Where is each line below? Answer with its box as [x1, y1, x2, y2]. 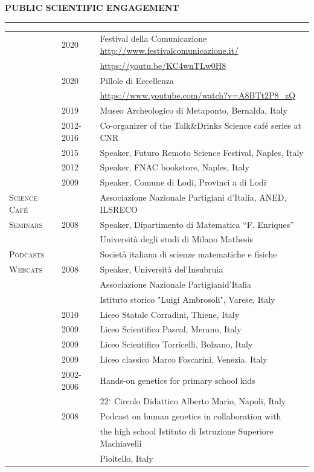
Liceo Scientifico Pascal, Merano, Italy [100, 323, 242, 335]
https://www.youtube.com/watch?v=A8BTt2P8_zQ [100, 89, 296, 102]
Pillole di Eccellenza [100, 74, 175, 86]
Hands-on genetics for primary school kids [100, 373, 255, 386]
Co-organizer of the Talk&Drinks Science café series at [100, 119, 301, 132]
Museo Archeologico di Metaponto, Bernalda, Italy [100, 104, 287, 117]
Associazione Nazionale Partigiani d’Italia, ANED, [100, 191, 287, 204]
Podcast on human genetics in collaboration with [100, 410, 281, 422]
